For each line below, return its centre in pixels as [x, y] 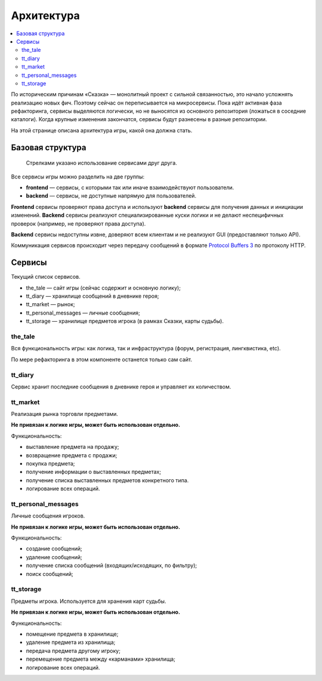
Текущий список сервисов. [46, 277]
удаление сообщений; [54, 557]
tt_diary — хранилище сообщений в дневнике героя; [92, 296]
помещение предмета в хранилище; [72, 634]
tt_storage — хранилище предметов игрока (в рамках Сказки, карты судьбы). [125, 321]
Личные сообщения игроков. [48, 516]
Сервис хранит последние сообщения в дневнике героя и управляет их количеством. [121, 386]
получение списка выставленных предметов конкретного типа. [107, 480]
